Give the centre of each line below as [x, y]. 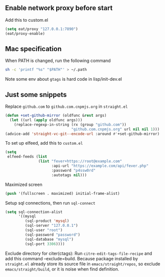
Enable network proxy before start [59, 8]
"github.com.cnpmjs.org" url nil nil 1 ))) [115, 129]
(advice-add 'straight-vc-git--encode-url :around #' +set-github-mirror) [82, 134]
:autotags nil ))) [69, 175]
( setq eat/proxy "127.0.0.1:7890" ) [42, 29]
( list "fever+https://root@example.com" [80, 161]
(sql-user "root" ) [44, 230]
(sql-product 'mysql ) [47, 221]
